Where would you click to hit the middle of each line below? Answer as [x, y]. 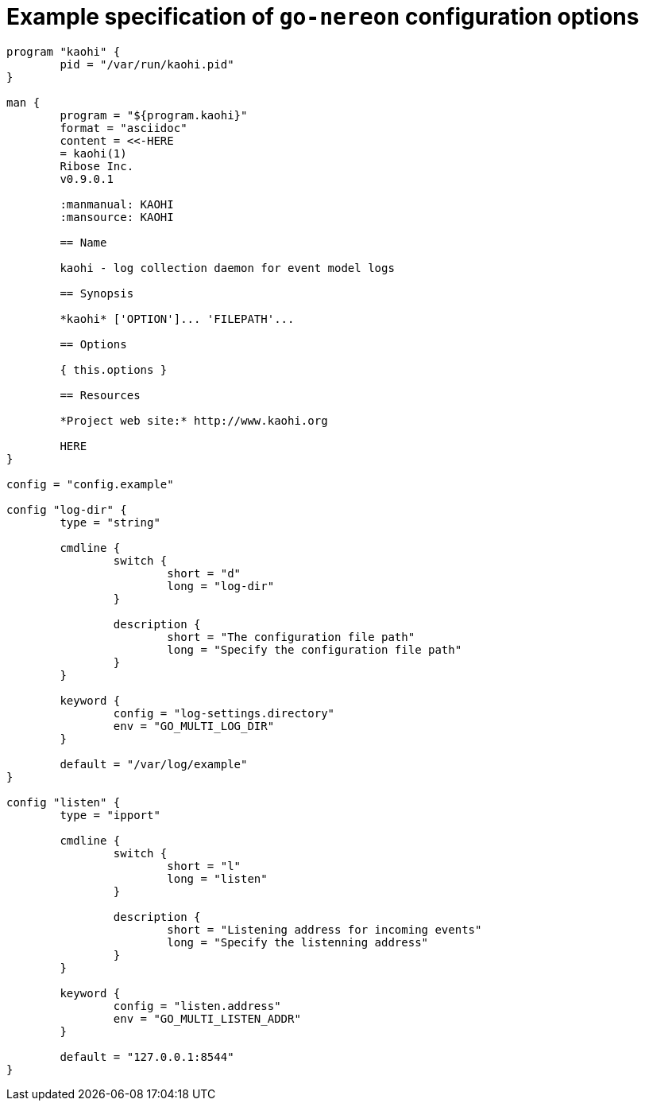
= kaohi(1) [93, 153]
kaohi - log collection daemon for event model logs [227, 268]
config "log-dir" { [67, 509]
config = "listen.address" [197, 1006]
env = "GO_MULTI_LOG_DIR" [194, 726]
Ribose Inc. [97, 166]
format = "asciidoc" [124, 128]
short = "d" [204, 573]
